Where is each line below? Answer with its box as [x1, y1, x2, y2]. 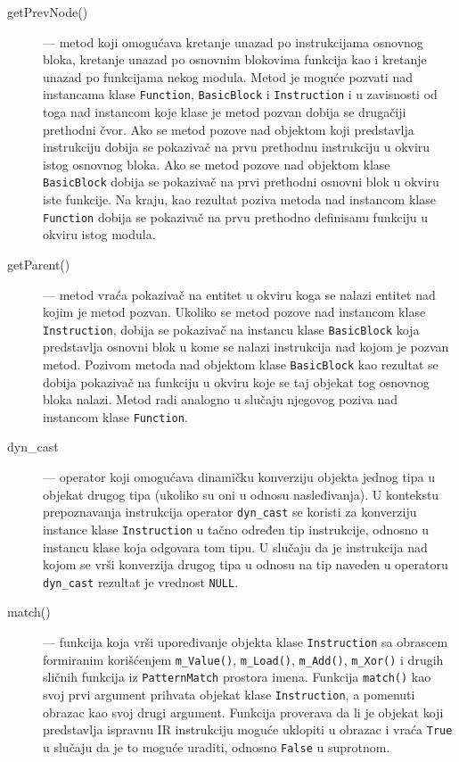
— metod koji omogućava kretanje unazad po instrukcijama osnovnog [43, 32, 423, 51]
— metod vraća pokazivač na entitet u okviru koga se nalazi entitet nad [43, 285, 436, 303]
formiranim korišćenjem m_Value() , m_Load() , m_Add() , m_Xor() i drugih [43, 650, 444, 668]
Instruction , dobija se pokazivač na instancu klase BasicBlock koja [43, 319, 420, 338]
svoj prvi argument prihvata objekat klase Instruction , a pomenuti [43, 684, 415, 703]
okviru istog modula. [43, 225, 156, 244]
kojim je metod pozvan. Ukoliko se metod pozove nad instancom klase [43, 302, 426, 321]
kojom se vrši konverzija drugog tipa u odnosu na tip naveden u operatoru [43, 555, 448, 574]
